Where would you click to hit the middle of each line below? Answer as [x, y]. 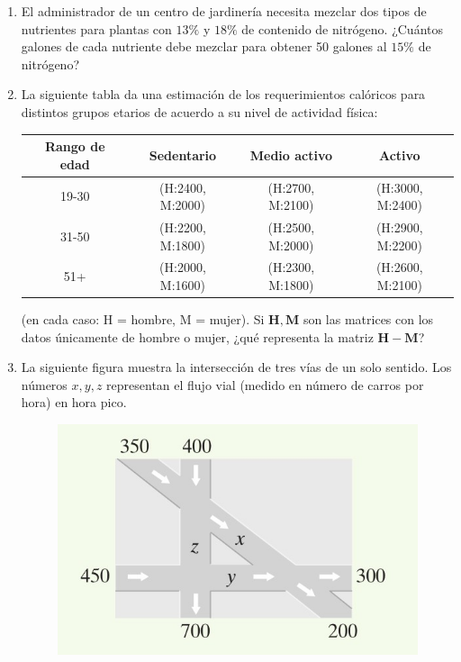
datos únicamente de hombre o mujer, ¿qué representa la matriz [197, 336]
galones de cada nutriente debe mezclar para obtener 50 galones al [204, 46]
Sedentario [183, 154]
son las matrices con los [368, 319]
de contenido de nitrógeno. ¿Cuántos [343, 28]
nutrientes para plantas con [96, 28]
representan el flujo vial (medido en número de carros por [265, 384]
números [44, 384]
